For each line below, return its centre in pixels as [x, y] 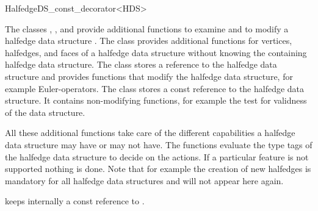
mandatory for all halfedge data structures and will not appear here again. [144, 180]
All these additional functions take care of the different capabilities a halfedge [150, 133]
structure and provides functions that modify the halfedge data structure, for [149, 76]
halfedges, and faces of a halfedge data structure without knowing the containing [156, 52]
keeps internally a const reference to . [75, 201]
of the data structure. [45, 112]
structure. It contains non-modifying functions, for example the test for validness [156, 100]
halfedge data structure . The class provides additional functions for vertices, [149, 41]
